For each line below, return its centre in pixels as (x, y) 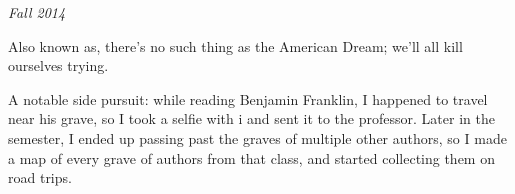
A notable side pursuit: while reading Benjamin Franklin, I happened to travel (248, 98)
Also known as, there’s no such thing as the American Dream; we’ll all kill (235, 45)
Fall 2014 (37, 12)
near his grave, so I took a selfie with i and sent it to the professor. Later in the (251, 118)
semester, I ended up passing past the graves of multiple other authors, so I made (257, 137)
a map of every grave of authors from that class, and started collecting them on (251, 157)
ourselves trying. (58, 65)
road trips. (40, 177)
